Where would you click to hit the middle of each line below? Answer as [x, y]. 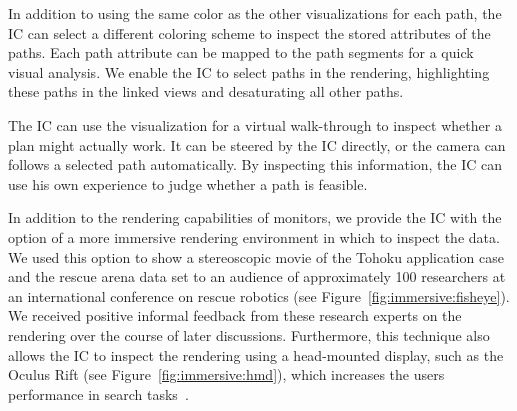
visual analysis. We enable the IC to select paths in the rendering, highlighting [249, 71]
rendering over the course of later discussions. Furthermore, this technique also [249, 334]
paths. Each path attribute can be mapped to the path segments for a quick [241, 52]
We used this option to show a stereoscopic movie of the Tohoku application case [256, 256]
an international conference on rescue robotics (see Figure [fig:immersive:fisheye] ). [259, 295]
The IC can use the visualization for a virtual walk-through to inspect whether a [255, 124]
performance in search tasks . [98, 393]
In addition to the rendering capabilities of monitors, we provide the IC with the [255, 217]
